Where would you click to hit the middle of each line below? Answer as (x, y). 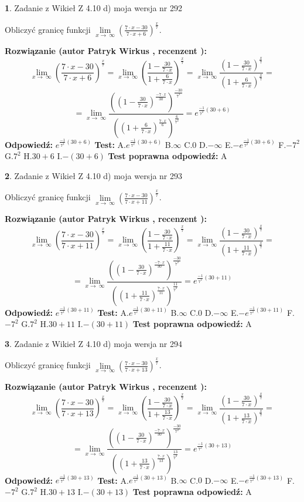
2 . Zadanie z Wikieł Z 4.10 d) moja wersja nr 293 (94, 175)
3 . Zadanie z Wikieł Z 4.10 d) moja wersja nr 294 (94, 343)
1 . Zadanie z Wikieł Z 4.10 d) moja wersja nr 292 (94, 8)
